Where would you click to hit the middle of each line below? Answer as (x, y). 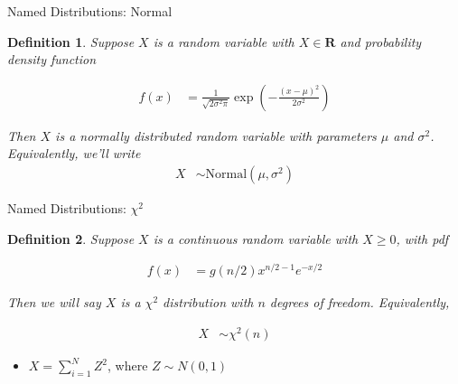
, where (127, 365)
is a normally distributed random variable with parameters (216, 135)
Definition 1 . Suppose (71, 41)
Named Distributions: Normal (90, 11)
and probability (381, 41)
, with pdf (422, 238)
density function (52, 59)
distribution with (208, 302)
